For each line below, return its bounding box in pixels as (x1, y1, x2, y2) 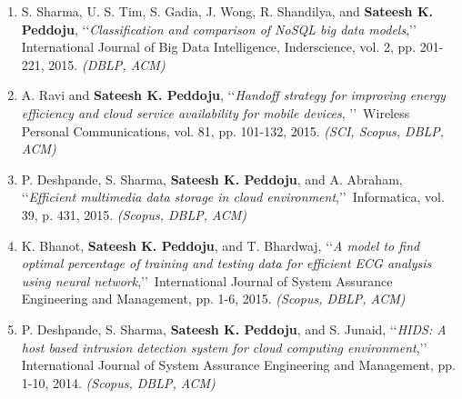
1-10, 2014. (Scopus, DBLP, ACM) (21, 373, 216, 392)
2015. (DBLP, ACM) (48, 55, 166, 74)
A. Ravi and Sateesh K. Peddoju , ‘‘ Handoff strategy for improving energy (21, 85, 446, 105)
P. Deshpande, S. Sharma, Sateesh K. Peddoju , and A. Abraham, (21, 169, 403, 188)
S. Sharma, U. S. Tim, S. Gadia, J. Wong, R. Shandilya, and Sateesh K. (21, 2, 433, 20)
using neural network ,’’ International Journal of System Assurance (21, 271, 393, 290)
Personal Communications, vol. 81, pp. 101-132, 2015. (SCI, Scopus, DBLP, (21, 121, 445, 140)
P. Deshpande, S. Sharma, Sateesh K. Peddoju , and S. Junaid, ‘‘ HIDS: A (21, 319, 447, 338)
